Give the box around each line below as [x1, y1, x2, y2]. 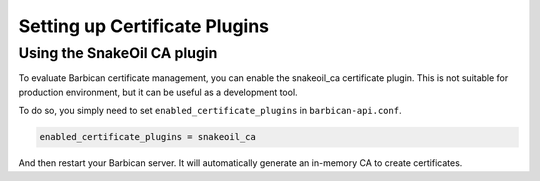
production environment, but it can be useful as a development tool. [18, 86, 299, 98]
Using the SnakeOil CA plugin [18, 44, 218, 62]
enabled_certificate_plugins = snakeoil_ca [39, 131, 257, 143]
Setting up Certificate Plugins [18, 15, 270, 37]
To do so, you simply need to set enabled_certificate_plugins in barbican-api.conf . [18, 105, 402, 117]
